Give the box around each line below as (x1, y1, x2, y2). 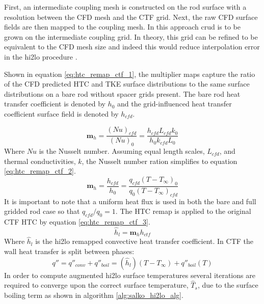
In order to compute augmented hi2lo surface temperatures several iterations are (4, 269, 255, 280)
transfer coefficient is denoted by (4, 98, 105, 109)
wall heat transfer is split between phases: (4, 246, 135, 257)
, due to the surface (197, 280, 258, 290)
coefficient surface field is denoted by (4, 108, 119, 119)
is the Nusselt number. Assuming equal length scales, (39, 146, 205, 156)
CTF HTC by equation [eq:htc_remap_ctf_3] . (4, 216, 150, 227)
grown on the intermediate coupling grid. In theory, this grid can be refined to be (4, 31, 258, 42)
